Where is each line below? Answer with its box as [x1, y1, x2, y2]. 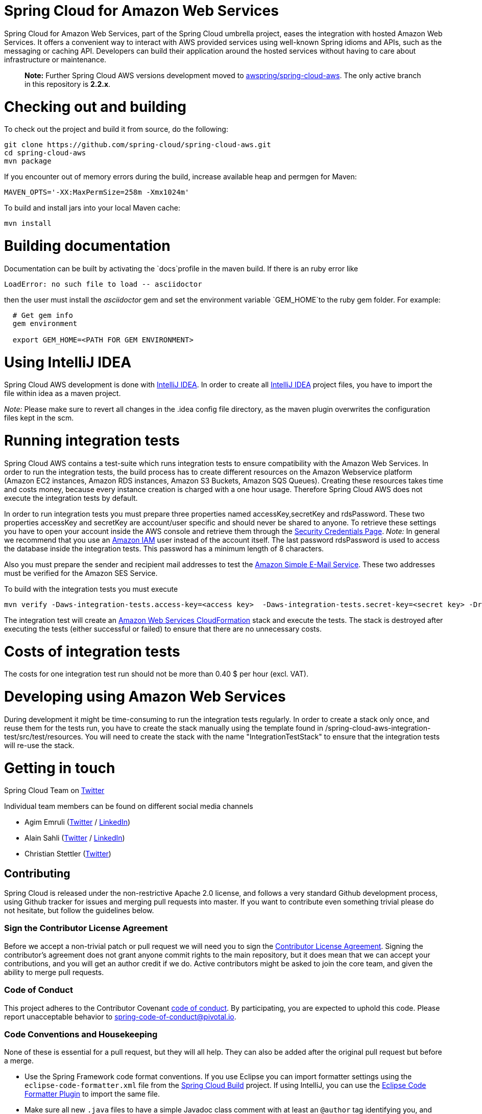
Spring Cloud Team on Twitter [4, 786, 105, 795]
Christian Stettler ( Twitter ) [25, 849, 111, 858]
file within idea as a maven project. [4, 389, 121, 398]
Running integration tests [4, 432, 180, 449]
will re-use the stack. [4, 740, 75, 750]
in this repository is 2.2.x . [25, 79, 111, 88]
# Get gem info [12, 311, 73, 319]
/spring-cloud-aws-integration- [325, 723, 431, 732]
